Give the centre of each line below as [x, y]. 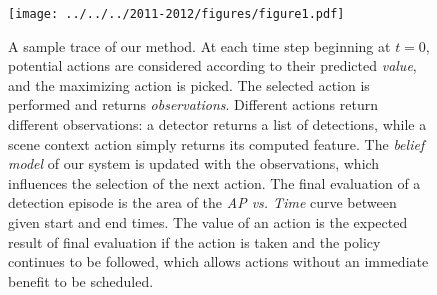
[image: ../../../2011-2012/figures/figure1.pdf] [176, 14]
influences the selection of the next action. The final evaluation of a [214, 182]
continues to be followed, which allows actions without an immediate [218, 261]
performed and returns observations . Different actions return [193, 104]
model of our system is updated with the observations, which [194, 163]
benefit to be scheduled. [81, 280]
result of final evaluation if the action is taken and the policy [194, 241]
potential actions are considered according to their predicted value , [212, 65]
